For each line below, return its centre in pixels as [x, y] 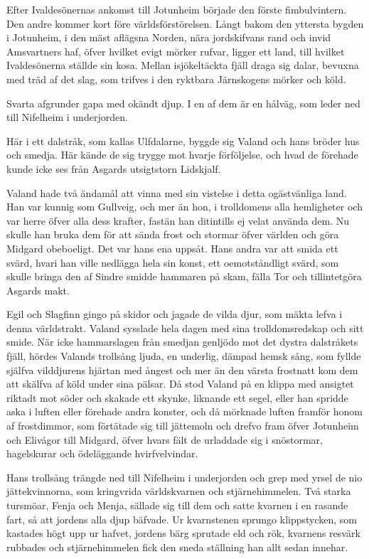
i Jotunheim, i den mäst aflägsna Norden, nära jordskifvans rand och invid [169, 37]
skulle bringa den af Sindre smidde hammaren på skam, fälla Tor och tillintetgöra [184, 276]
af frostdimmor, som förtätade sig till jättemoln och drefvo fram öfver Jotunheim [183, 426]
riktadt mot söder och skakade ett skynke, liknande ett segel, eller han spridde [177, 397]
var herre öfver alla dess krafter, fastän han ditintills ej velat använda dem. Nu [178, 220]
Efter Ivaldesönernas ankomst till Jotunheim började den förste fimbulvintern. [177, 9]
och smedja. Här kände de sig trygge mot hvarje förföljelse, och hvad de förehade [182, 155]
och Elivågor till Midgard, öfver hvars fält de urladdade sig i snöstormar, [165, 439]
